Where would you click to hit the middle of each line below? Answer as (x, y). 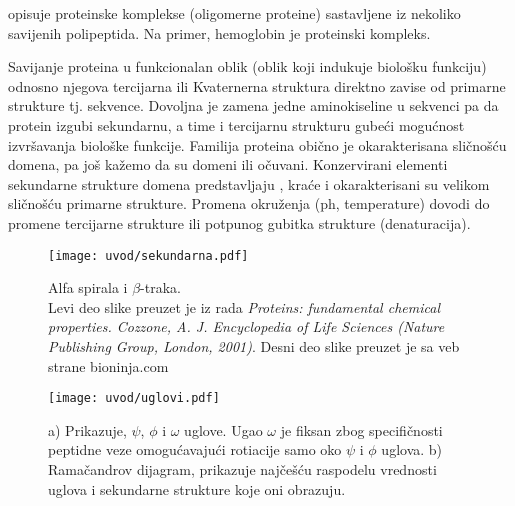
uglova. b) (412, 449)
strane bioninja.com (108, 365)
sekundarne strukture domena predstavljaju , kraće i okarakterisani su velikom (249, 183)
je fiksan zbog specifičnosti (361, 429)
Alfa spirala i (88, 287)
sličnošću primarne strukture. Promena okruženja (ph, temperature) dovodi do (249, 203)
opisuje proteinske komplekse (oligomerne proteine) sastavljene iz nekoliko (234, 13)
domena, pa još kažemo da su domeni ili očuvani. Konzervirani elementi (228, 164)
